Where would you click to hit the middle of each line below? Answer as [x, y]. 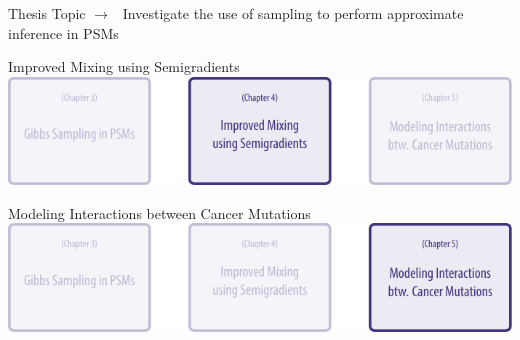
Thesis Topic [47, 13]
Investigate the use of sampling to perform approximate [293, 13]
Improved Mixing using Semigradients [124, 66]
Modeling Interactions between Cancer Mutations [159, 212]
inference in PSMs [63, 32]
